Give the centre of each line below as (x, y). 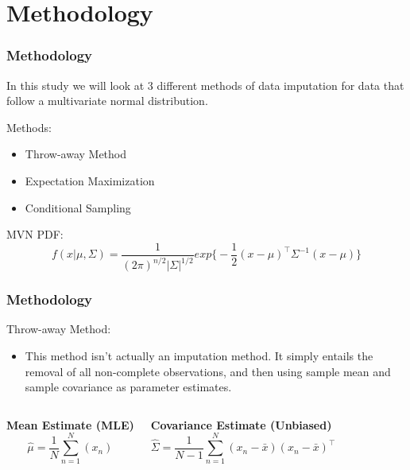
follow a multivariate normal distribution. (107, 101)
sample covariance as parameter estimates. (128, 387)
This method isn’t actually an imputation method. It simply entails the (199, 355)
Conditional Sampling (78, 207)
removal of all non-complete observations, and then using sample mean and (208, 371)
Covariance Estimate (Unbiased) (241, 424)
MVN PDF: (35, 234)
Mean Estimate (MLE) (70, 424)
